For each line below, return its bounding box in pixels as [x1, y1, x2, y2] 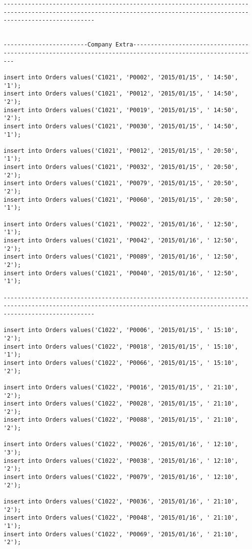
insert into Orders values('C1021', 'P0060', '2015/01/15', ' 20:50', [3, 196, 238, 203]
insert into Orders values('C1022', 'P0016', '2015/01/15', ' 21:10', [3, 383, 238, 391]
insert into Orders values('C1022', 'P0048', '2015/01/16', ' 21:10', [3, 514, 238, 522]
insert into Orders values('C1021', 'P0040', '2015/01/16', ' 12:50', [3, 269, 238, 277]
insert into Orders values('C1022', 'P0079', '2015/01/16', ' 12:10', [3, 474, 238, 481]
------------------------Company [3, 41, 112, 48]
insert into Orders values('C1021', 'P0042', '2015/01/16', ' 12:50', [3, 237, 238, 244]
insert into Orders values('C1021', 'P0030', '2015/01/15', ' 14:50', [3, 122, 238, 130]
